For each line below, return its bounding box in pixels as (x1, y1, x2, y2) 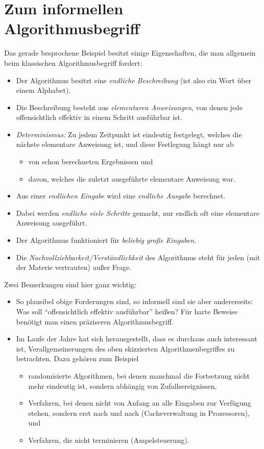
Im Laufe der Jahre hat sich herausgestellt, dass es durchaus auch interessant (16, 333, 257, 344)
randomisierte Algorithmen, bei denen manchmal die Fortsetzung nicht (28, 370, 250, 381)
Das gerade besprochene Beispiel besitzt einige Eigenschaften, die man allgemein (4, 47, 256, 58)
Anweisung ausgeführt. (16, 217, 87, 228)
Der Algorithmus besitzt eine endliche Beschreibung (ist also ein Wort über (16, 74, 252, 85)
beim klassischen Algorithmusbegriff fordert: (4, 57, 142, 68)
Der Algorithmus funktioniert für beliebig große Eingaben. (16, 235, 197, 245)
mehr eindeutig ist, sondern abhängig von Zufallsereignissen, (28, 380, 217, 391)
